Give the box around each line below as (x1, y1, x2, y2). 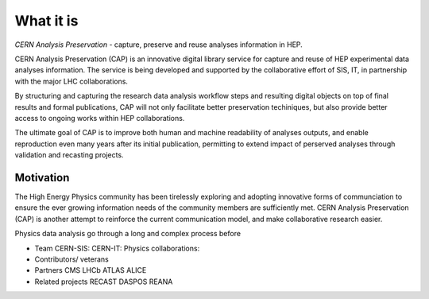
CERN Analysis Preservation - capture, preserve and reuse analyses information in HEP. (14, 40, 303, 49)
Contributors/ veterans (34, 254, 109, 264)
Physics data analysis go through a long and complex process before (14, 229, 242, 239)
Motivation (14, 171, 70, 184)
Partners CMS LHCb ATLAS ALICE (34, 266, 147, 275)
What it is (14, 12, 79, 29)
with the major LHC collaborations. (14, 76, 129, 86)
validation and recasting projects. (14, 150, 124, 160)
